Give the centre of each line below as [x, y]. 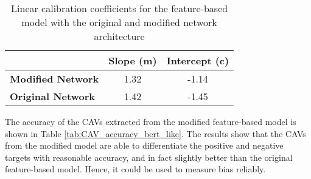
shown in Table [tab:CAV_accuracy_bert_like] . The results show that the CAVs [155, 133]
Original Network [52, 96]
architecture [119, 36]
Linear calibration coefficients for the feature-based [120, 8]
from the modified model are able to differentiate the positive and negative [144, 145]
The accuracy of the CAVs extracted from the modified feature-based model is [151, 121]
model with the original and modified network [119, 22]
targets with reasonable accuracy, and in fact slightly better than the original [149, 157]
